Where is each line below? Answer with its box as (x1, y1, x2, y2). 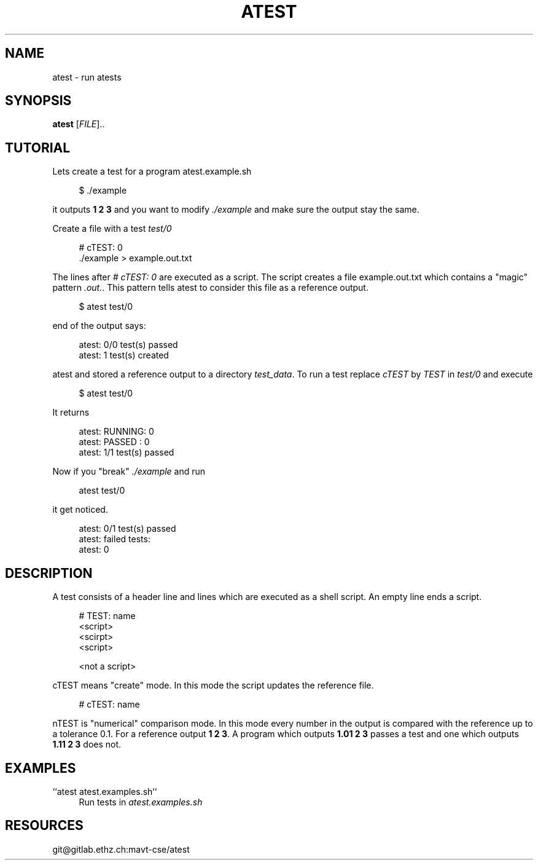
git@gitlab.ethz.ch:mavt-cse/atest (52, 843, 190, 855)
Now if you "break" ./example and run (52, 466, 206, 477)
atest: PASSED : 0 (79, 436, 150, 448)
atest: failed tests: (79, 534, 150, 545)
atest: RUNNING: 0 (79, 426, 154, 437)
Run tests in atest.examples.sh (79, 796, 203, 807)
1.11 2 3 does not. (52, 739, 122, 750)
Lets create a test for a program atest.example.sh (52, 166, 252, 177)
